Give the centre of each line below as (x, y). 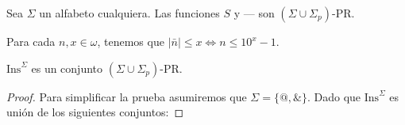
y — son (254, 13)
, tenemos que (131, 41)
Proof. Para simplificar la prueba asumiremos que (127, 96)
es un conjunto (67, 68)
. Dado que (334, 96)
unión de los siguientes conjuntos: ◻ (95, 112)
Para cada (31, 41)
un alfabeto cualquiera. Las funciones (129, 13)
